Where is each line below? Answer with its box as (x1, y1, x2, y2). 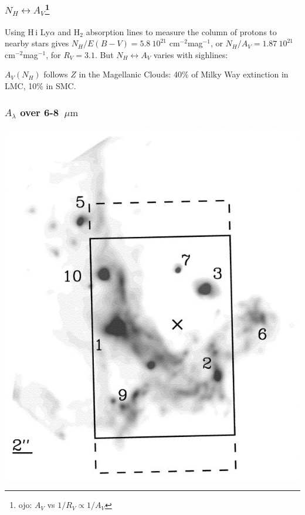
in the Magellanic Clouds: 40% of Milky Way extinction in (79, 68, 289, 80)
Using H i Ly (5, 25, 50, 38)
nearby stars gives (5, 37, 69, 49)
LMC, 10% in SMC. (5, 80, 76, 92)
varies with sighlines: (153, 48, 228, 60)
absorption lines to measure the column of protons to (86, 25, 277, 38)
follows (43, 68, 68, 80)
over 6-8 (20, 104, 59, 119)
